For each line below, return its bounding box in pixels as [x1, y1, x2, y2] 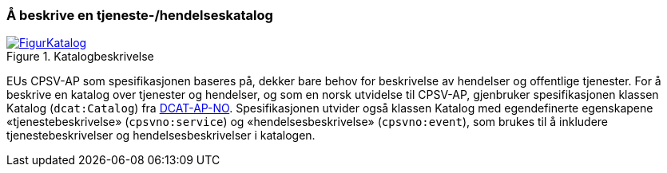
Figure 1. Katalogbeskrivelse [6, 49, 154, 64]
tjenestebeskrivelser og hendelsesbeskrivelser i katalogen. [6, 128, 316, 143]
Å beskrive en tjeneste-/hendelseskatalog [6, 7, 273, 23]
